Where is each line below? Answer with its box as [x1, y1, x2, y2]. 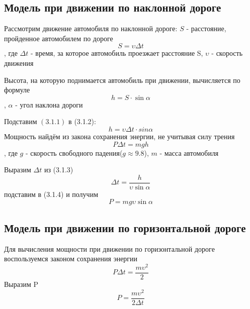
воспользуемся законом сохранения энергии [4, 253, 138, 264]
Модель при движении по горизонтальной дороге [4, 220, 246, 235]
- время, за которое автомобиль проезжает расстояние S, [31, 48, 203, 58]
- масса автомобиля [159, 147, 219, 158]
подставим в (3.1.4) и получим [4, 188, 99, 199]
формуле [4, 84, 30, 95]
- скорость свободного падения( [25, 147, 123, 158]
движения [4, 57, 34, 68]
